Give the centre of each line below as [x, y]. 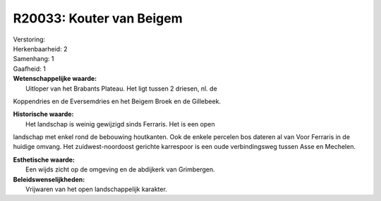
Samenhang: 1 [34, 59]
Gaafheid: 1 [29, 69]
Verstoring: [29, 39]
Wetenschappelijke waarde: [55, 79]
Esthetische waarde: [44, 160]
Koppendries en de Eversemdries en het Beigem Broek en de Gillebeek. [117, 101]
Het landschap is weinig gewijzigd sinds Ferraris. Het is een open [120, 124]
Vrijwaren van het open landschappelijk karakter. [96, 189]
